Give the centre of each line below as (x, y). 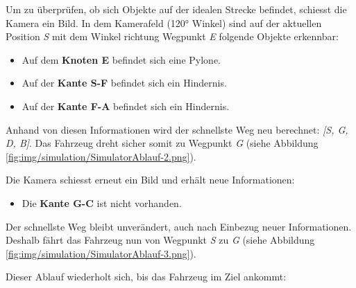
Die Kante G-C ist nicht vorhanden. (102, 202)
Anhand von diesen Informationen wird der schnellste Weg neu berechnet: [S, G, (177, 129)
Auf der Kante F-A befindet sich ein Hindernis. (126, 106)
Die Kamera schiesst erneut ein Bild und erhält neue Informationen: (150, 180)
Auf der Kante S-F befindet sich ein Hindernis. (124, 83)
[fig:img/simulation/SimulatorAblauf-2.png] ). (101, 156)
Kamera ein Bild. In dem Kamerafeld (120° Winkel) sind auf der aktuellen (164, 22)
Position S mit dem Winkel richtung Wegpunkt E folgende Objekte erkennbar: (172, 36)
